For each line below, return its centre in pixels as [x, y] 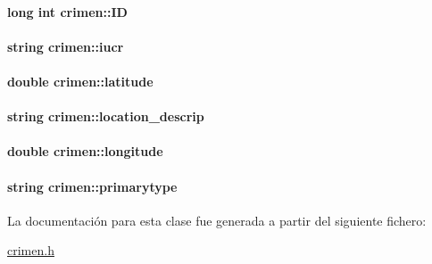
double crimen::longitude [85, 151]
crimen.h [31, 250]
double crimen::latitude [80, 81]
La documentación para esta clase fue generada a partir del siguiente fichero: [217, 220]
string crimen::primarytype [92, 186]
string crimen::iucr [66, 46]
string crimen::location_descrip [106, 116]
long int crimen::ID [67, 11]
